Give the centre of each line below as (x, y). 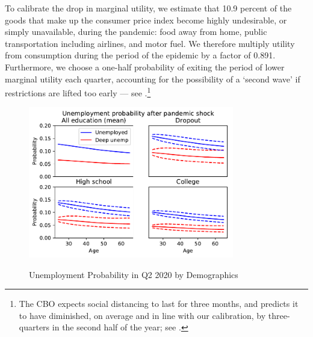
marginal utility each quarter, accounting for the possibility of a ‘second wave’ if (153, 79)
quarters (34, 327)
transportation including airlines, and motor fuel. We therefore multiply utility (150, 43)
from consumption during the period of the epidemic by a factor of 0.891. (140, 55)
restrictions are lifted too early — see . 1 (78, 92)
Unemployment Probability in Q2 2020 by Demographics (134, 274)
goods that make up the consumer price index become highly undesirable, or (146, 20)
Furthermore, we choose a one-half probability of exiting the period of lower (145, 66)
